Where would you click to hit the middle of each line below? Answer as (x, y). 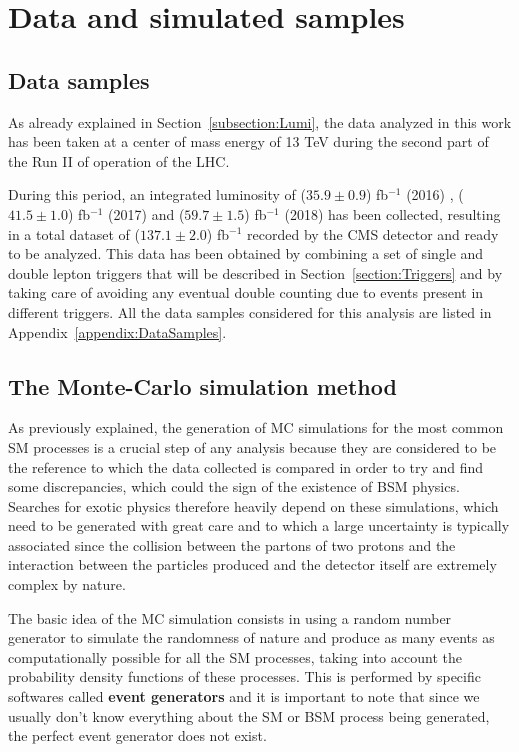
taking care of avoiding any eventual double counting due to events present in (246, 292)
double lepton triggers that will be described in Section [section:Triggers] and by (255, 272)
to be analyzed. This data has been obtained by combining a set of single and (246, 253)
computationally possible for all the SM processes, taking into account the (235, 656)
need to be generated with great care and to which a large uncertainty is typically (259, 525)
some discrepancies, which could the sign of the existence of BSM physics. (234, 486)
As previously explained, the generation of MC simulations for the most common (256, 427)
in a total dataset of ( (74, 233)
